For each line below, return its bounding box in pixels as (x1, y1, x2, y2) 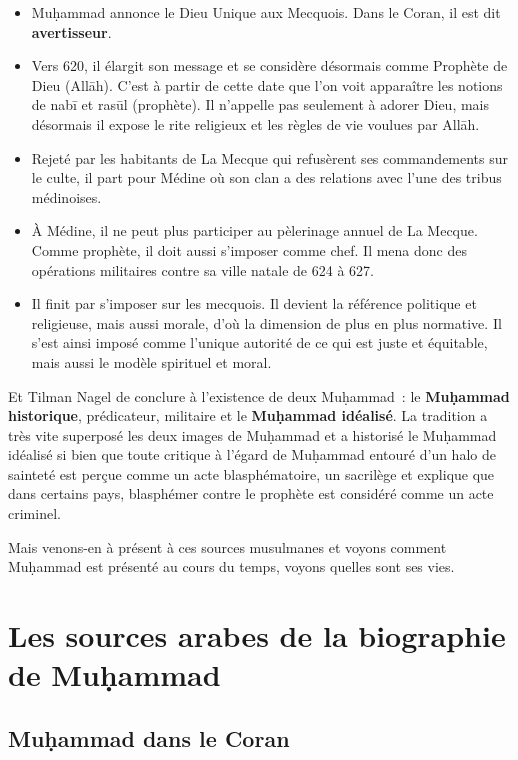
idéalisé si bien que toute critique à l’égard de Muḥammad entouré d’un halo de (8, 444, 496, 465)
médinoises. (31, 186, 102, 207)
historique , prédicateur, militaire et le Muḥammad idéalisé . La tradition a (8, 405, 488, 426)
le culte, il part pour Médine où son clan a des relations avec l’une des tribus (31, 167, 502, 188)
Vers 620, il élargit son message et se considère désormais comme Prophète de (31, 55, 508, 76)
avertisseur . (31, 21, 112, 42)
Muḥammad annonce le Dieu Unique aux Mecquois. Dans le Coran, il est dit (31, 2, 501, 22)
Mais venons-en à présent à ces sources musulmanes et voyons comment (8, 536, 447, 557)
